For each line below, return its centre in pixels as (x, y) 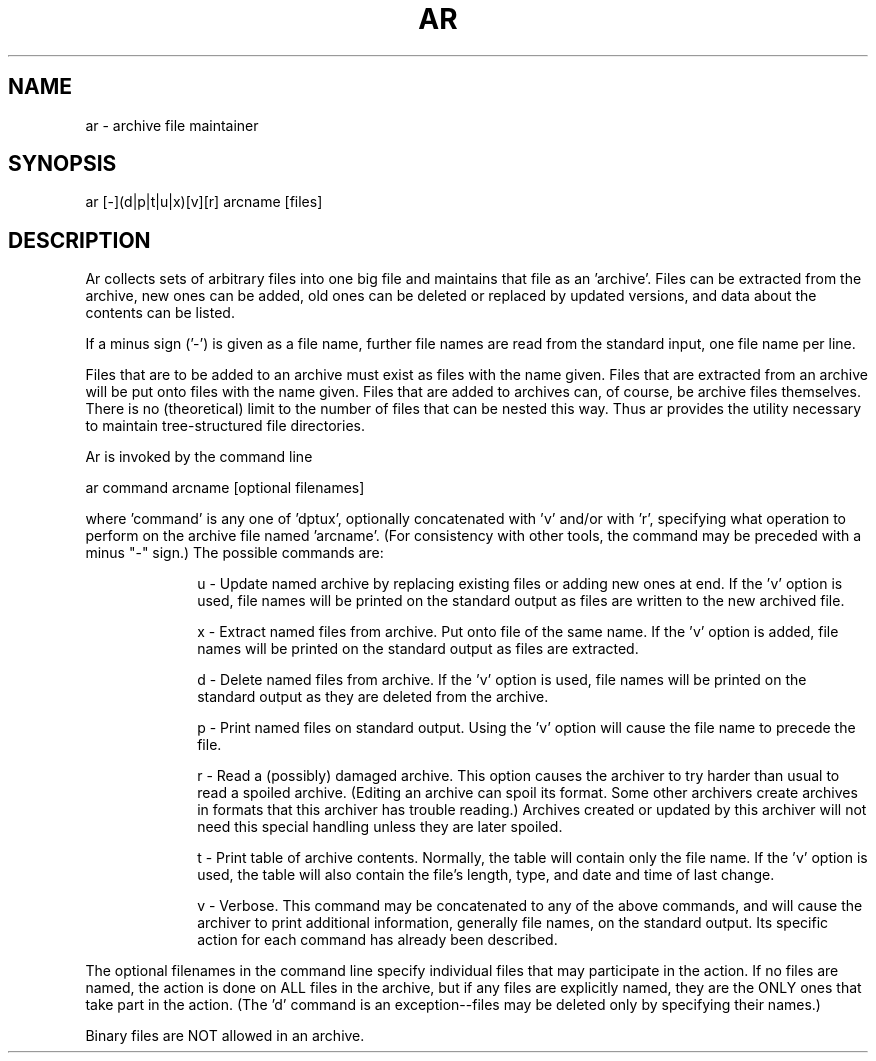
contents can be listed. (160, 313)
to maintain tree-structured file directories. (225, 426)
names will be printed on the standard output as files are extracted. (418, 649)
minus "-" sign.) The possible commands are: (234, 553)
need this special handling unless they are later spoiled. (380, 827)
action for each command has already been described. (377, 940)
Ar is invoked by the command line (199, 457)
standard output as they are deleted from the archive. (373, 697)
